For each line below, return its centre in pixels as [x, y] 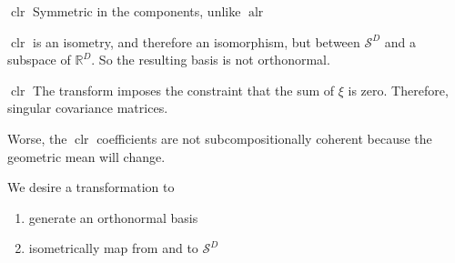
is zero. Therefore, [398, 90]
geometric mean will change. [86, 156]
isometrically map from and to [113, 248]
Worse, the [37, 138]
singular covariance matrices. [88, 108]
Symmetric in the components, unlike [137, 11]
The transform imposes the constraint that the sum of [184, 90]
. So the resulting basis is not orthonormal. [211, 60]
